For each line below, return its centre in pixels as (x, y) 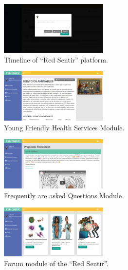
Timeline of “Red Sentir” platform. (56, 59)
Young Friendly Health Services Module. (64, 127)
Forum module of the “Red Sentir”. (56, 263)
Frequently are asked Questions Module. (64, 195)
